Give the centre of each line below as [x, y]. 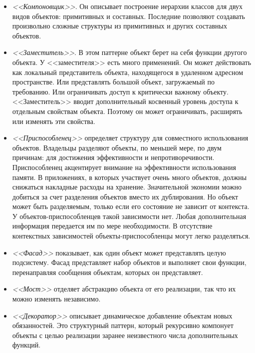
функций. [26, 345]
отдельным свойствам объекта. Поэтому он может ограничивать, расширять [127, 111]
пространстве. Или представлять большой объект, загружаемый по [113, 82]
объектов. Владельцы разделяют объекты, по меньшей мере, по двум [117, 147]
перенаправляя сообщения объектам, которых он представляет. [108, 272]
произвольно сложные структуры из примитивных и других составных [120, 26]
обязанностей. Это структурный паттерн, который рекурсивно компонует [123, 325]
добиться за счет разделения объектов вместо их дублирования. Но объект [125, 196]
